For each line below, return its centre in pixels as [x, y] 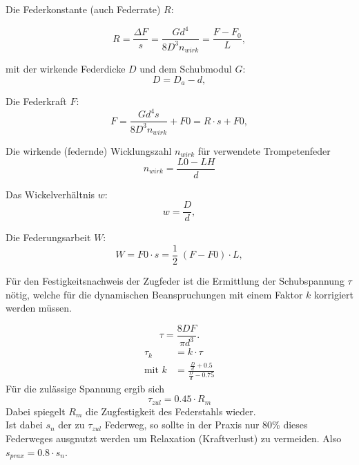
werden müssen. [39, 308]
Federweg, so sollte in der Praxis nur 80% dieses [206, 425]
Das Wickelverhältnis [50, 194]
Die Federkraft [36, 101]
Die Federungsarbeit [48, 237]
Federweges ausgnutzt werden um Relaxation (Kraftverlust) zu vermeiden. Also [174, 438]
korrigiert [334, 294]
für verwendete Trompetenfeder [264, 150]
